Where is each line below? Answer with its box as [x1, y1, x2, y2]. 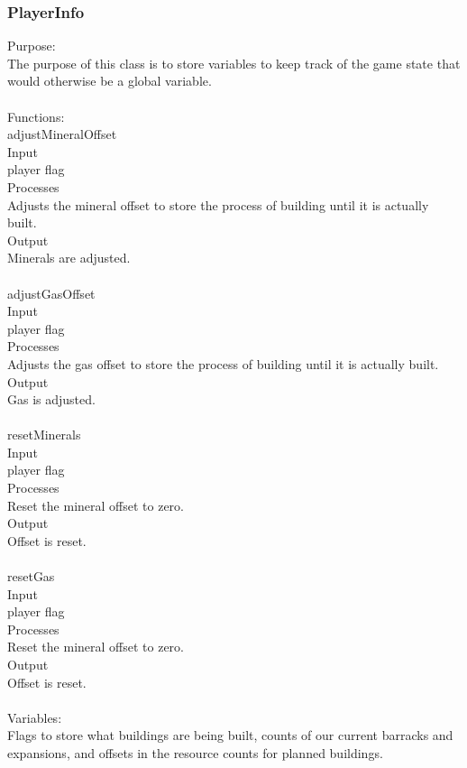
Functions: [7, 106, 65, 125]
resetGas [7, 567, 55, 586]
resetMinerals [7, 425, 81, 444]
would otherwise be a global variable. [7, 71, 212, 90]
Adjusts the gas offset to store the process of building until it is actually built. [7, 354, 439, 373]
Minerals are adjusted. [7, 248, 131, 267]
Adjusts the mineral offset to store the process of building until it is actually [7, 195, 429, 214]
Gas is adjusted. [7, 390, 96, 409]
